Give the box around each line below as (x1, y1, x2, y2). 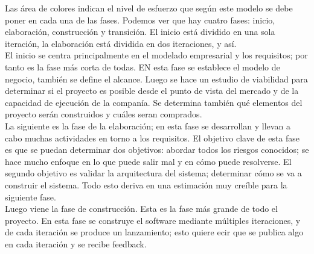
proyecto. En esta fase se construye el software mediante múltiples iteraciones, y (5, 214, 301, 226)
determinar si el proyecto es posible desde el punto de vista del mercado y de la (5, 84, 299, 97)
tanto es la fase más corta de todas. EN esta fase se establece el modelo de (5, 60, 280, 73)
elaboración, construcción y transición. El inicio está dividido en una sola (5, 25, 275, 38)
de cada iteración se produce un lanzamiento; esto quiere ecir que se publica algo (5, 226, 304, 238)
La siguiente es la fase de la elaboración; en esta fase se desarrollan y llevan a (5, 119, 290, 132)
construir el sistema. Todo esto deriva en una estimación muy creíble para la (5, 178, 287, 191)
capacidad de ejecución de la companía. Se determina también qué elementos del (5, 96, 303, 108)
